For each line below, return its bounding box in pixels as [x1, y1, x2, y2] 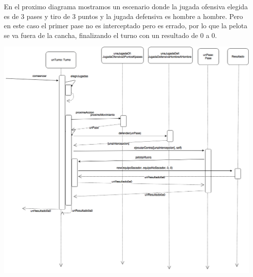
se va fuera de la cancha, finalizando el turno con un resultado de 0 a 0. [4, 30, 217, 40]
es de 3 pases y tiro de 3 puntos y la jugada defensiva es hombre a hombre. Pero [4, 11, 243, 21]
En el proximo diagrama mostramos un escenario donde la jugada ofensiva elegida [4, 1, 248, 11]
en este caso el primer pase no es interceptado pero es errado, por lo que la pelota [4, 20, 248, 31]
